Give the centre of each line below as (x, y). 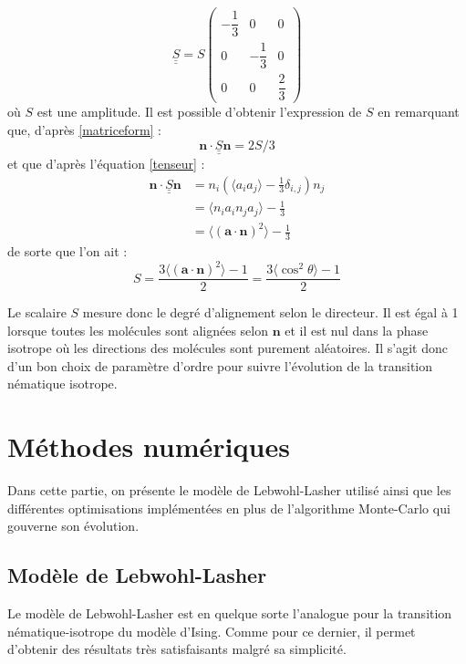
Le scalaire (37, 312)
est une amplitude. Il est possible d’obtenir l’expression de (199, 112)
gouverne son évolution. (73, 526)
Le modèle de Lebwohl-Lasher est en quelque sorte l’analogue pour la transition (230, 613)
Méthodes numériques (149, 446)
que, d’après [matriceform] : (84, 129)
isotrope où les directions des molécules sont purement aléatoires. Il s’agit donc (228, 348)
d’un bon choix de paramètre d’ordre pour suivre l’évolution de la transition (220, 365)
